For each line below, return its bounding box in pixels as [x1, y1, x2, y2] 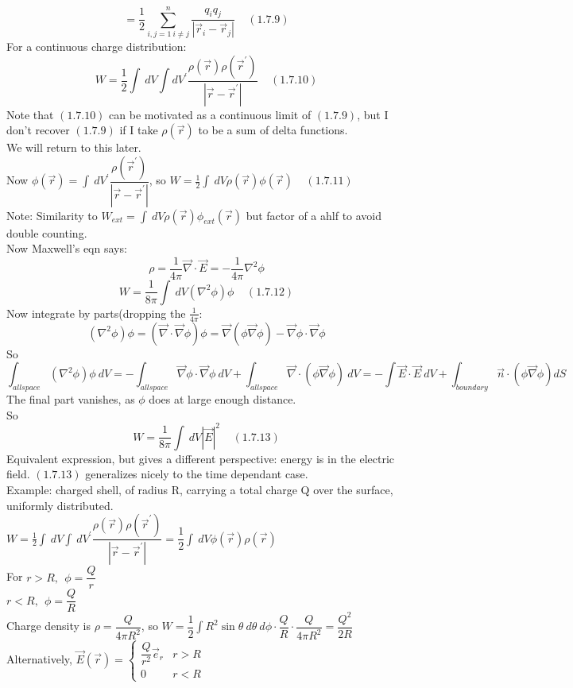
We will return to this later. [6, 139, 141, 156]
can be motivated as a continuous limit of [109, 106, 312, 122]
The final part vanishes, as [6, 391, 135, 408]
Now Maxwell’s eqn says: [6, 240, 127, 257]
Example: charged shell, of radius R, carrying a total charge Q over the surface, [6, 481, 393, 497]
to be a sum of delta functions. [198, 122, 348, 138]
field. [6, 466, 30, 482]
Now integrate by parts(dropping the [6, 304, 186, 321]
